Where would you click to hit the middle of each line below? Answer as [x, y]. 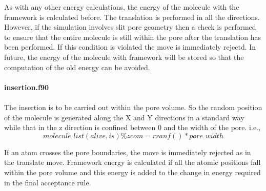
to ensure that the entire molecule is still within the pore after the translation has [133, 37]
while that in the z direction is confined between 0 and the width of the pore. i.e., [132, 127]
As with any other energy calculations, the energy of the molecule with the [122, 7]
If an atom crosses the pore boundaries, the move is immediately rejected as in [128, 152]
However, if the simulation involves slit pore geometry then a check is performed [130, 27]
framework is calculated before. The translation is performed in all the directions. [132, 17]
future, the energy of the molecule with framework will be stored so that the [124, 57]
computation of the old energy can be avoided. [77, 67]
